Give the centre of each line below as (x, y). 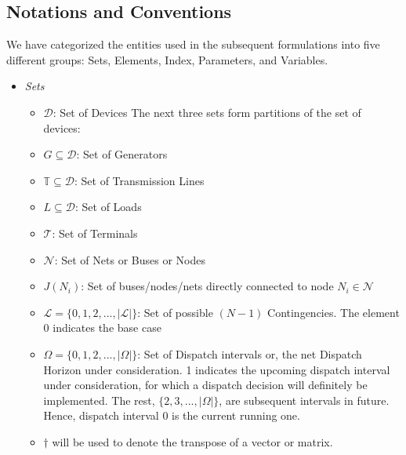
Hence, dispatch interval (101, 415)
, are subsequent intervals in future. (304, 400)
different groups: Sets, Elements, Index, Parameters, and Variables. (167, 59)
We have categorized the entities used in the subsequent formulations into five (193, 44)
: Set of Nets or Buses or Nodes (130, 259)
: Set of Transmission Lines (140, 180)
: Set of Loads (109, 207)
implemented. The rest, (99, 400)
